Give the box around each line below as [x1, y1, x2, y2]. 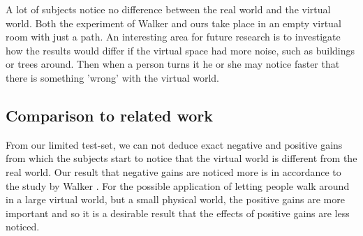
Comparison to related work [6, 104, 213, 126]
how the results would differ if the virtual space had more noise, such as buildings [6, 43, 355, 57]
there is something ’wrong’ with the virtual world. [6, 70, 219, 84]
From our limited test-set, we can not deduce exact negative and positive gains [6, 137, 343, 152]
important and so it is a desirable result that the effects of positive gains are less [6, 205, 350, 220]
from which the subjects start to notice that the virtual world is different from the [6, 151, 357, 165]
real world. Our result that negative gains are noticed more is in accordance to [6, 164, 341, 179]
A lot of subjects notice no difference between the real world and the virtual [6, 2, 331, 16]
